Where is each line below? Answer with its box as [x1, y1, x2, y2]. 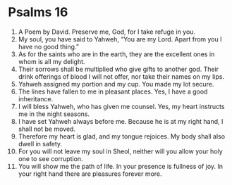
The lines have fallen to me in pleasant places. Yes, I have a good [18, 87, 208, 96]
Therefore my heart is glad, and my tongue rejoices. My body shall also [18, 132, 225, 141]
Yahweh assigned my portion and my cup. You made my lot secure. [18, 79, 214, 88]
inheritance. [18, 94, 54, 103]
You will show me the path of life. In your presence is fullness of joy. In [18, 162, 224, 170]
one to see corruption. [18, 154, 83, 162]
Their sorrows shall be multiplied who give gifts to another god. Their [18, 65, 219, 73]
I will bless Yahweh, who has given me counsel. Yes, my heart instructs [18, 102, 225, 110]
